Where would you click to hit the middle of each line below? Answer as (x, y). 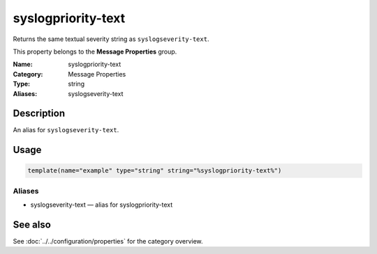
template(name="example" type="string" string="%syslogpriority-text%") (155, 171)
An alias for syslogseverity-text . (66, 130)
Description (39, 114)
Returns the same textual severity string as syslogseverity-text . (111, 39)
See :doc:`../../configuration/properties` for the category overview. (108, 241)
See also (32, 224)
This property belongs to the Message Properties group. (95, 51)
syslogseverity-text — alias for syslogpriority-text (102, 205)
